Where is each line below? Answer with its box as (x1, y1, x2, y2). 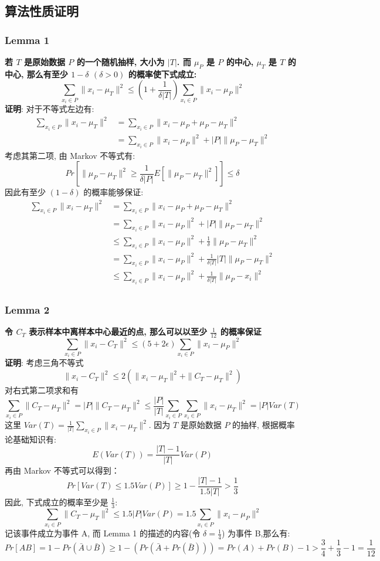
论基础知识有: (5, 433, 56, 445)
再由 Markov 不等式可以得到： (5, 464, 120, 477)
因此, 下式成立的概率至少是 (5, 495, 108, 508)
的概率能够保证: (83, 186, 144, 198)
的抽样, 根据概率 (232, 419, 295, 431)
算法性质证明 (5, 2, 79, 20)
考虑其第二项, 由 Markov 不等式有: (5, 149, 135, 161)
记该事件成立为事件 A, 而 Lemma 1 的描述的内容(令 (5, 527, 201, 539)
